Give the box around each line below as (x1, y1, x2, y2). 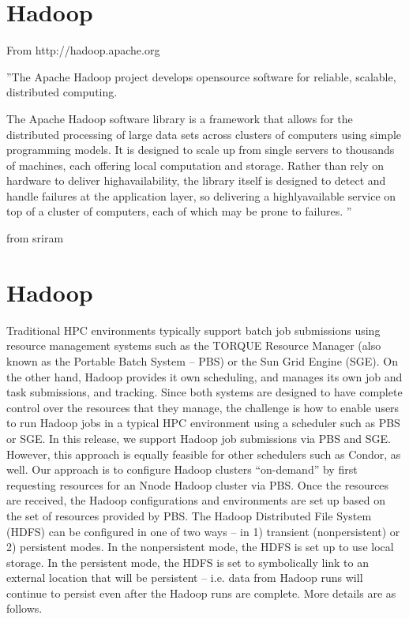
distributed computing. (6, 84, 118, 100)
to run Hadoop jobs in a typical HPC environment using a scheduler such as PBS (6, 415, 400, 431)
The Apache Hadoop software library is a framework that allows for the (6, 110, 353, 126)
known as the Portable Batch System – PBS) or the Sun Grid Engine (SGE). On (6, 352, 398, 369)
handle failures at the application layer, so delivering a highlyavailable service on (6, 187, 396, 204)
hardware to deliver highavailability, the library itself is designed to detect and (6, 172, 386, 189)
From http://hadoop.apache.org (6, 42, 160, 58)
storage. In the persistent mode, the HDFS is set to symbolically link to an (6, 553, 370, 570)
